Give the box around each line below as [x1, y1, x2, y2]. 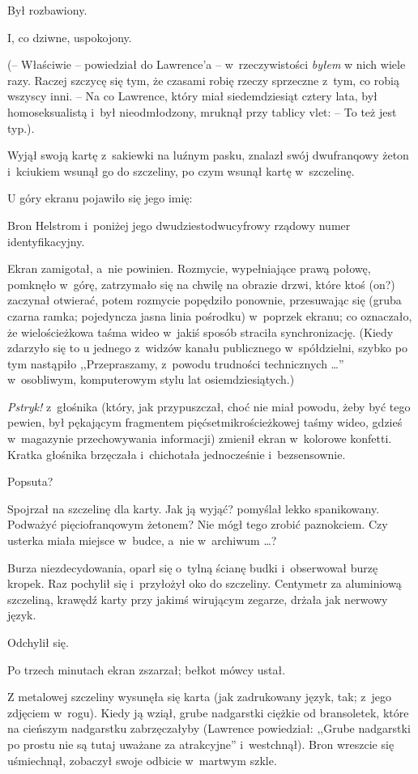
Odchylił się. [7, 634, 69, 650]
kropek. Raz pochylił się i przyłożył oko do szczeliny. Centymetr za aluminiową [7, 575, 402, 592]
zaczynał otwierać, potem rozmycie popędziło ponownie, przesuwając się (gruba [7, 291, 402, 308]
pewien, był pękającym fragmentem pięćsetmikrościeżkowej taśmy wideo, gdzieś [7, 414, 403, 431]
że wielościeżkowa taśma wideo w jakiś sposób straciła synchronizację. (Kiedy [7, 323, 394, 340]
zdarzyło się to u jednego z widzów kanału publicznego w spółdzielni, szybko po [7, 339, 407, 356]
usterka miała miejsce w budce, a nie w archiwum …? [7, 532, 277, 549]
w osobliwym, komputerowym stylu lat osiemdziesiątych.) [7, 371, 295, 388]
